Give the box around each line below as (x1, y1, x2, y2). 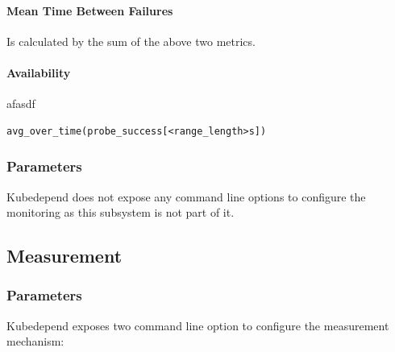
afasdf (6, 95, 35, 112)
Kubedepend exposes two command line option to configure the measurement (6, 317, 389, 333)
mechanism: (6, 333, 64, 350)
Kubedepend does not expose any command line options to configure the (6, 188, 366, 205)
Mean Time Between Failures (6, 2, 173, 19)
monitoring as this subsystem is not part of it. (6, 204, 235, 221)
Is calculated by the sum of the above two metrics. (6, 32, 256, 49)
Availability (6, 64, 71, 81)
